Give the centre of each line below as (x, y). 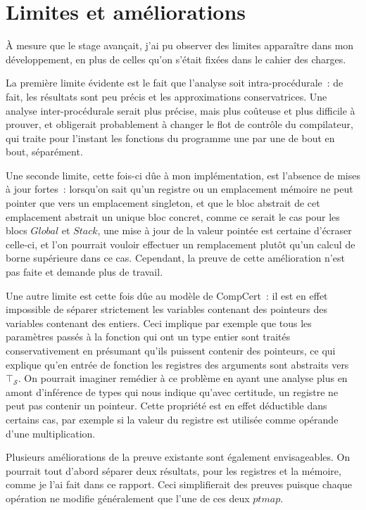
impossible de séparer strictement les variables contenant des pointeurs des (167, 309)
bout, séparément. (44, 152)
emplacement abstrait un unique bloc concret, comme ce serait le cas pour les (173, 216)
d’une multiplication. (51, 433)
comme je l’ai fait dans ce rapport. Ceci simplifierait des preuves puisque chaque (179, 484)
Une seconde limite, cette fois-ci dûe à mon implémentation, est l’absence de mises (183, 175)
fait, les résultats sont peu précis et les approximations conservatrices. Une (166, 96)
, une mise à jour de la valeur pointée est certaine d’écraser (225, 230)
